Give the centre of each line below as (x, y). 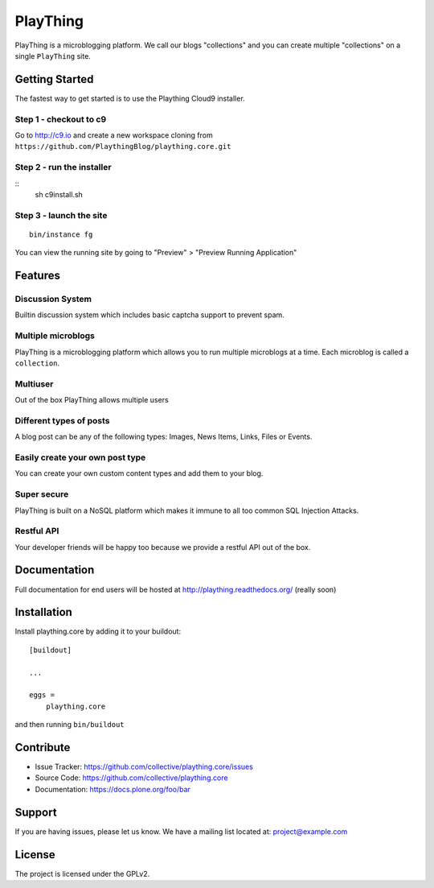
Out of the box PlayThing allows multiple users (92, 400)
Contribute (43, 748)
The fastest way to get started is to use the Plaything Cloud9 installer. (130, 98)
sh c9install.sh (59, 194)
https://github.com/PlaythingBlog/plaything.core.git (123, 147)
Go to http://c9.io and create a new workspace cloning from (114, 135)
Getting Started (54, 79)
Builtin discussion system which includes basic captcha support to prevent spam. (149, 315)
